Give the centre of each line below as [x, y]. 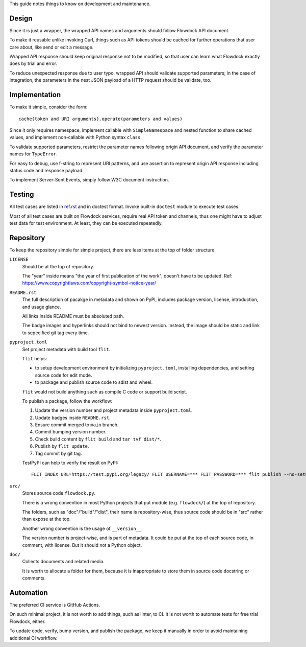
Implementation [35, 95]
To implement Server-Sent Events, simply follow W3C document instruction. [89, 180]
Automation [29, 593]
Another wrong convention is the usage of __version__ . [82, 528]
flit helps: [35, 358]
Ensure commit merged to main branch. [77, 425]
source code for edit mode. [63, 375]
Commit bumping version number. [71, 432]
